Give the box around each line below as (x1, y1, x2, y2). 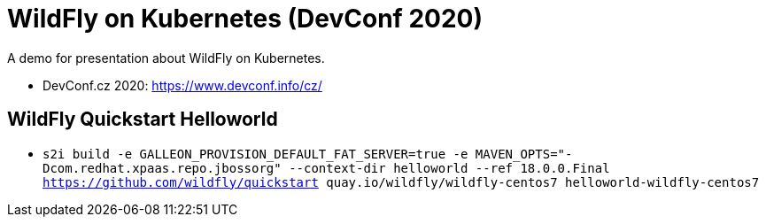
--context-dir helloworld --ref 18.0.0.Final (289, 160, 610, 175)
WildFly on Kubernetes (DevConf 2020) (7, 4, 483, 34)
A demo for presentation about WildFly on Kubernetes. (7, 50, 325, 66)
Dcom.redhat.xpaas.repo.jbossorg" (43, 160, 282, 175)
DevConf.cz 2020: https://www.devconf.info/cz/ (43, 77, 322, 93)
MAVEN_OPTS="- (475, 146, 573, 161)
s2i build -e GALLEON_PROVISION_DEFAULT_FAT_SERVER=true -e (43, 146, 468, 161)
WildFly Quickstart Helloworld (7, 108, 278, 131)
